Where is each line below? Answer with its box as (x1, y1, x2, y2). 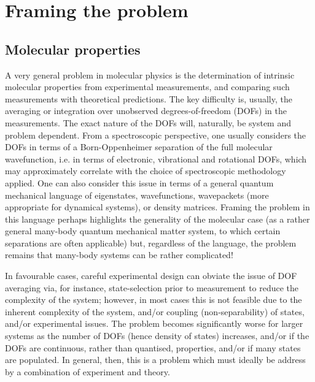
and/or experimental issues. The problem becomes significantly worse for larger (5, 317, 303, 330)
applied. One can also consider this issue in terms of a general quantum (5, 176, 274, 189)
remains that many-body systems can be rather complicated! (5, 248, 233, 261)
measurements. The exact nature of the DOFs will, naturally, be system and (5, 116, 291, 129)
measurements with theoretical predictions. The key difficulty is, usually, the (5, 92, 292, 105)
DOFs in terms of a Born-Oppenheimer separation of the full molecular (5, 140, 273, 153)
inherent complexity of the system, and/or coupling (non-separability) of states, (5, 305, 305, 318)
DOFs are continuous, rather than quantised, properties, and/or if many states (5, 341, 301, 354)
